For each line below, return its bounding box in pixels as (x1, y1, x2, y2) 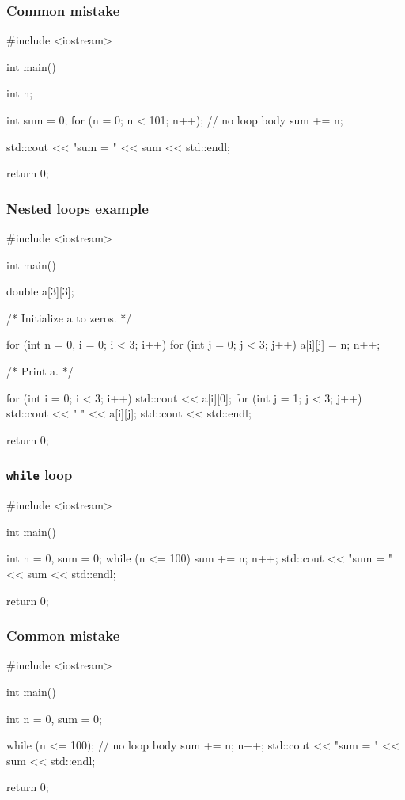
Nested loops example (6, 198, 149, 218)
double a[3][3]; (6, 283, 74, 299)
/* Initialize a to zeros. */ (6, 309, 132, 326)
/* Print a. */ (6, 362, 74, 379)
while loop (6, 465, 73, 485)
